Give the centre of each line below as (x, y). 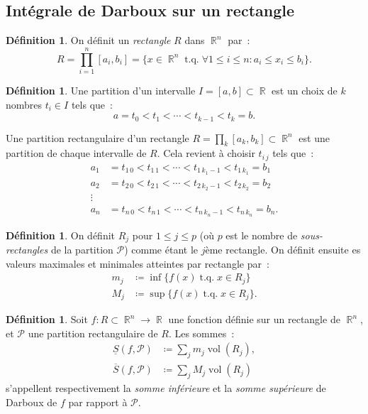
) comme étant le (161, 249)
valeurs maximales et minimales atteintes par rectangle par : (138, 263)
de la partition (82, 249)
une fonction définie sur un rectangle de (254, 319)
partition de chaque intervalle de (76, 153)
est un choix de (305, 90)
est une (314, 137)
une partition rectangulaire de (93, 333)
